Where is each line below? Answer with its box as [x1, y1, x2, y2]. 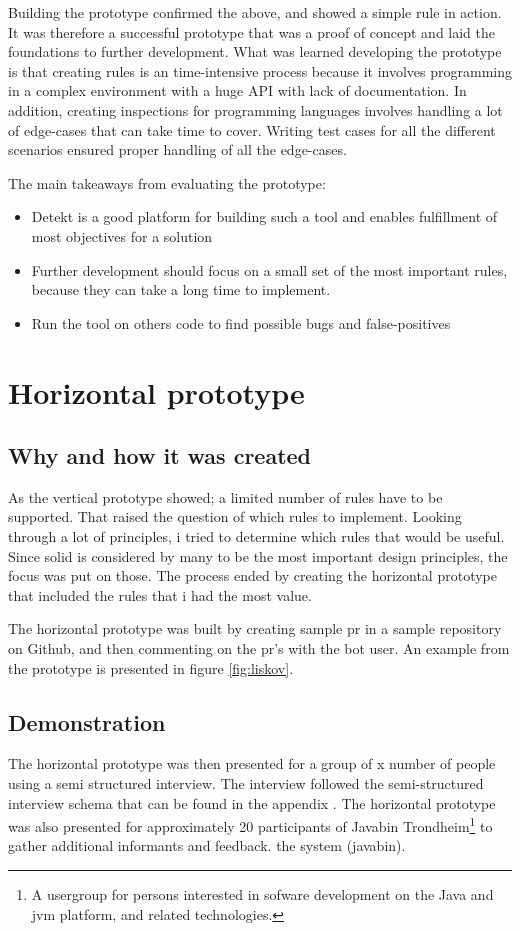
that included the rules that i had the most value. [8, 584, 312, 605]
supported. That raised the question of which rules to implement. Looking [8, 506, 462, 527]
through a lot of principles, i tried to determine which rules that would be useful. [8, 526, 505, 547]
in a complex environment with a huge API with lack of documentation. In [8, 80, 467, 101]
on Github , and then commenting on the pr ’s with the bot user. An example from [8, 638, 510, 659]
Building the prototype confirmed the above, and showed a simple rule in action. [8, 2, 502, 22]
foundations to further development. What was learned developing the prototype [8, 41, 502, 62]
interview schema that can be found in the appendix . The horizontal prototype [8, 792, 496, 813]
